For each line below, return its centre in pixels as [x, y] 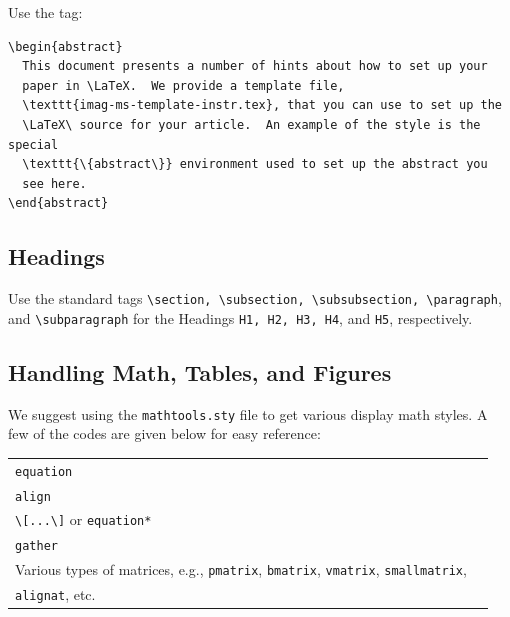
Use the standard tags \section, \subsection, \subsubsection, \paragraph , [255, 298]
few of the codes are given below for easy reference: [164, 433]
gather [36, 546]
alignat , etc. [55, 594]
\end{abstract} [58, 203]
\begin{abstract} [65, 46]
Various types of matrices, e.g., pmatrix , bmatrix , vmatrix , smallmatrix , [241, 569]
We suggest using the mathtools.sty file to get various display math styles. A [248, 413]
